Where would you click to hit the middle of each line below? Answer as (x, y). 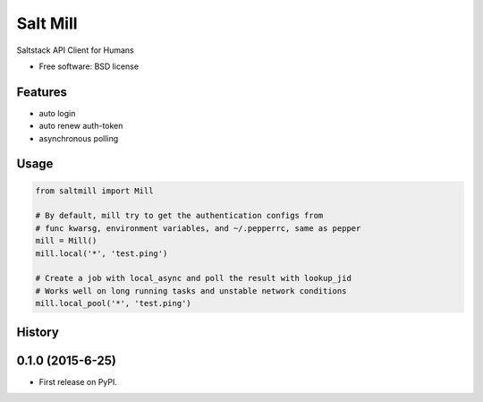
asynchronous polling (79, 138)
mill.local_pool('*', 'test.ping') (113, 304)
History (38, 332)
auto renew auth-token (81, 126)
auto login (57, 113)
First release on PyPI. (78, 381)
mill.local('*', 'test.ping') (102, 253)
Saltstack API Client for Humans (75, 50)
